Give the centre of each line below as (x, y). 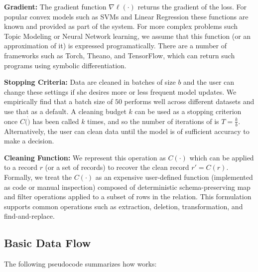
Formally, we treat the (38, 177)
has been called (56, 121)
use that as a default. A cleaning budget (65, 111)
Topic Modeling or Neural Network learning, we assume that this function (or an (128, 36)
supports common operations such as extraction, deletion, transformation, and (124, 206)
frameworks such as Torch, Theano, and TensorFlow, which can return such (120, 55)
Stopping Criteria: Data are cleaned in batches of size (90, 82)
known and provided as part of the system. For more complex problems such (121, 26)
